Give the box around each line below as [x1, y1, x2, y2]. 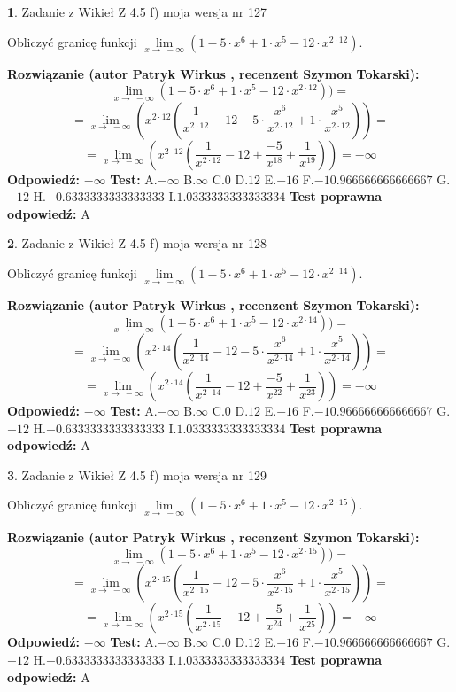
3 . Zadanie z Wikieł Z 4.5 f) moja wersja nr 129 [7, 465, 267, 484]
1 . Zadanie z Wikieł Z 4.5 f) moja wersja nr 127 [7, 3, 267, 20]
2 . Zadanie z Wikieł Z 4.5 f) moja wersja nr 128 [7, 234, 267, 253]
